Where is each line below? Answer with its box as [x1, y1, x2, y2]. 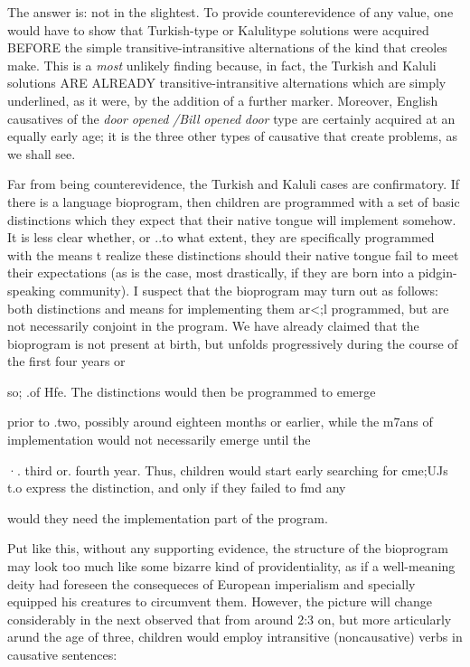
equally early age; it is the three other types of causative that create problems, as [7, 127, 457, 146]
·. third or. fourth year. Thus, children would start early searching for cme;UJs [7, 460, 448, 479]
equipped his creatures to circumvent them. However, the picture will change [7, 592, 433, 611]
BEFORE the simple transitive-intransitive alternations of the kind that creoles [7, 38, 447, 57]
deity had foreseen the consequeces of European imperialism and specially [7, 574, 416, 593]
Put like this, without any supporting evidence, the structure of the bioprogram [7, 539, 448, 558]
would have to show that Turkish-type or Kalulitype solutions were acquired [7, 20, 429, 39]
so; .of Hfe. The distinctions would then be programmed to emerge [7, 381, 376, 400]
